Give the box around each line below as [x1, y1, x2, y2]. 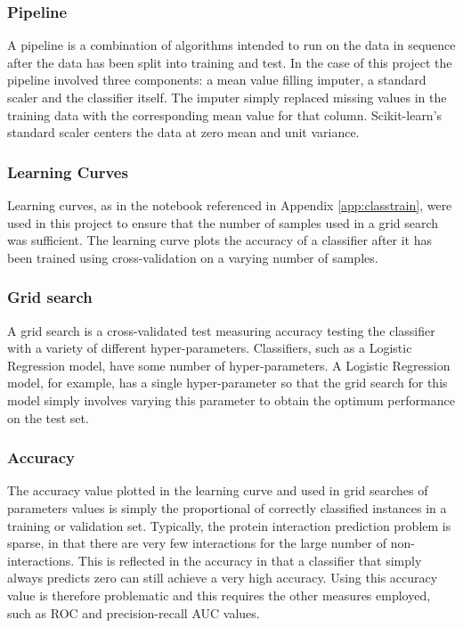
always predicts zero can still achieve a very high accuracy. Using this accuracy [7, 568, 438, 587]
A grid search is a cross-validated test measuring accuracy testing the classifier [7, 321, 435, 339]
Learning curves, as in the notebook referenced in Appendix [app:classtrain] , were [7, 196, 452, 214]
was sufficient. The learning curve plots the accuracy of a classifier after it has [7, 231, 432, 249]
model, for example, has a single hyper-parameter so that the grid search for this [7, 373, 448, 392]
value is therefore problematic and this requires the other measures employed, [7, 585, 431, 604]
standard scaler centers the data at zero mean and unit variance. [7, 123, 360, 142]
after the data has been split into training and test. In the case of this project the [7, 53, 452, 71]
